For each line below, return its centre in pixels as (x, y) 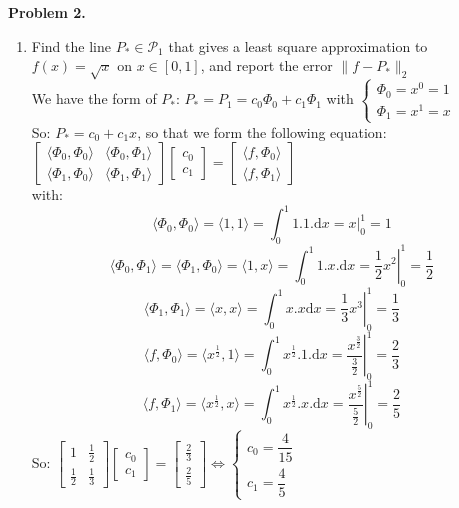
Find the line (71, 45)
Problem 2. (47, 12)
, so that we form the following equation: (262, 131)
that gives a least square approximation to (298, 45)
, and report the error (266, 65)
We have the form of (94, 98)
